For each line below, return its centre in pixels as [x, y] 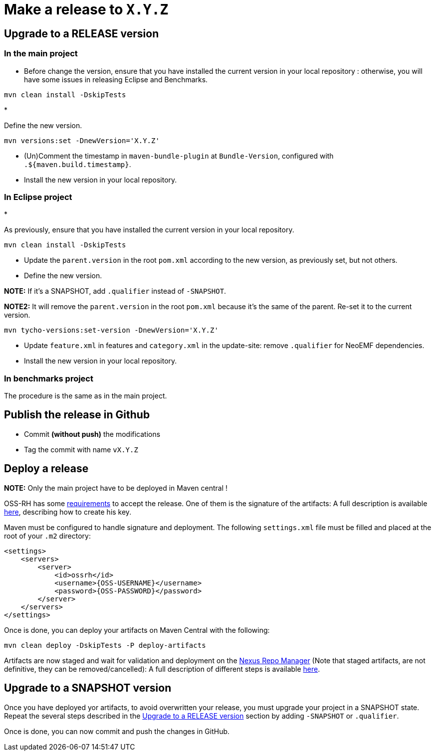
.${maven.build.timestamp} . [78, 164]
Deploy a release [46, 469]
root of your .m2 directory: [47, 536]
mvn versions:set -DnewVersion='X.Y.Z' [82, 140]
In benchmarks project [49, 378]
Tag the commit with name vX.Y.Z [81, 449]
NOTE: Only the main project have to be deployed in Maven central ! [116, 488]
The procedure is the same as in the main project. [86, 396]
